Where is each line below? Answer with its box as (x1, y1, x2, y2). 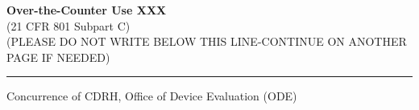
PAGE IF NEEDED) (6, 48, 110, 65)
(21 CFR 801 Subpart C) (6, 17, 131, 34)
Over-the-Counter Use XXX (6, 2, 167, 18)
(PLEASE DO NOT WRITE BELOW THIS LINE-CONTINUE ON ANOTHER (6, 33, 407, 50)
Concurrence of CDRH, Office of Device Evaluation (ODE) (6, 88, 297, 104)
